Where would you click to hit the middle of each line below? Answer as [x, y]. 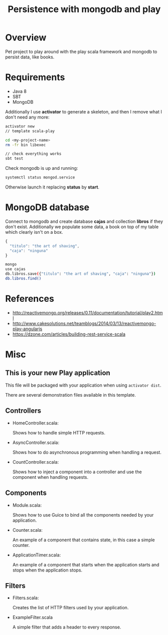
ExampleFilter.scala [33, 617]
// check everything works [33, 154]
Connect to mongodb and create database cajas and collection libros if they [84, 221]
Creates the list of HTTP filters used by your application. [70, 608]
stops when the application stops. [47, 570]
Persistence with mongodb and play [84, 9]
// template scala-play [30, 131]
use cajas [16, 269]
